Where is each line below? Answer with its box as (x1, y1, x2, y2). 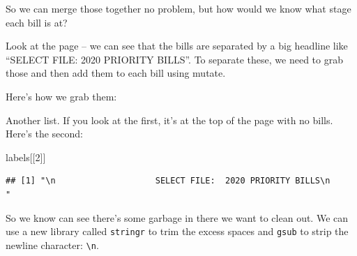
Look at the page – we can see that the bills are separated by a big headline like (6, 38, 348, 53)
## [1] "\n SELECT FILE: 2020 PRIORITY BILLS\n (6, 176, 331, 186)
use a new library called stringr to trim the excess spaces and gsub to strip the (6, 224, 349, 239)
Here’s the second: (6, 126, 84, 141)
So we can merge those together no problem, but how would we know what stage (6, 1, 351, 15)
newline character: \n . (6, 237, 99, 252)
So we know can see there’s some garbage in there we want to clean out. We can (6, 210, 349, 225)
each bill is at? (6, 15, 68, 29)
